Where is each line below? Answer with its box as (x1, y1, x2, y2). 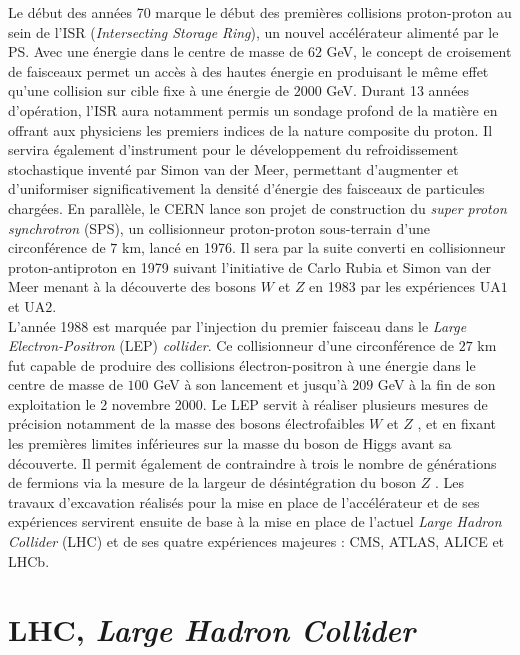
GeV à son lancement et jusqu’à (153, 374, 348, 395)
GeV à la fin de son (377, 374, 496, 395)
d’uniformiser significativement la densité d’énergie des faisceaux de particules (8, 178, 485, 199)
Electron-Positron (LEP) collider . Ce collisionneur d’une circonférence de (8, 335, 454, 356)
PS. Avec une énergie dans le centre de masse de (8, 41, 304, 62)
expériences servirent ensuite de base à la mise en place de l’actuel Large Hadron (8, 511, 502, 532)
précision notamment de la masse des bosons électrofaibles (8, 413, 365, 434)
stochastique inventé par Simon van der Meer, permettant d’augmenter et (8, 158, 459, 179)
